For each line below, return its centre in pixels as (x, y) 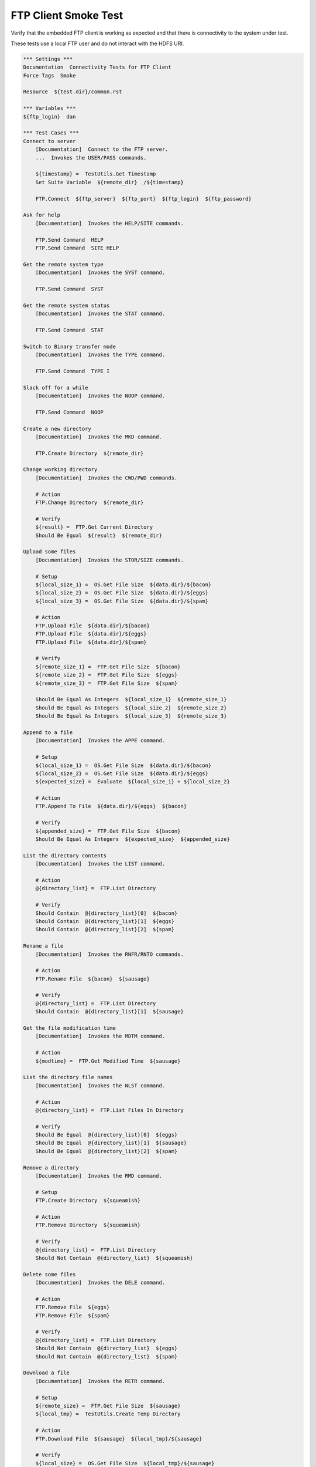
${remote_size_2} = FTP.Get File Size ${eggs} (107, 675)
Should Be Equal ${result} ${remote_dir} (99, 535)
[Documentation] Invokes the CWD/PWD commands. (107, 478)
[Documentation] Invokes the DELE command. (100, 1283)
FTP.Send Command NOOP (69, 412)
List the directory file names (68, 1077)
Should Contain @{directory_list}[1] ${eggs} (105, 921)
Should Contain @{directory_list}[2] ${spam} (105, 929)
